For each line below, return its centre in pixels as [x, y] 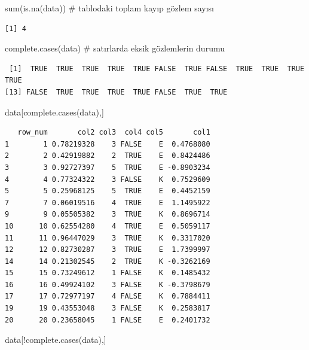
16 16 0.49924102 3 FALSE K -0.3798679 [108, 284]
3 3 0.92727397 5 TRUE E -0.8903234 [108, 167]
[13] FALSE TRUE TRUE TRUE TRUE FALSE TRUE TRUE [116, 92]
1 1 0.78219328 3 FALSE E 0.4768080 [108, 144]
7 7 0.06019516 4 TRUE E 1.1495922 [108, 203]
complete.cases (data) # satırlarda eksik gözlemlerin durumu [115, 48]
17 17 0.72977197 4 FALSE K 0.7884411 [108, 296]
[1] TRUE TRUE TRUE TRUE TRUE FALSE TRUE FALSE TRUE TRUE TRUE [157, 69]
